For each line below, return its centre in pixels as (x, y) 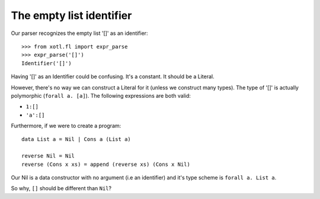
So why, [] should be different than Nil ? (61, 188)
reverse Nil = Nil (48, 156)
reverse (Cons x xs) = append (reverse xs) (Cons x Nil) (106, 164)
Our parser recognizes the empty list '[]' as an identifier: (79, 33)
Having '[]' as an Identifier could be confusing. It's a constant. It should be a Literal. (113, 76)
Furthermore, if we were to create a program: (66, 126)
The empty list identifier (71, 15)
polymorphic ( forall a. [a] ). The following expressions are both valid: (101, 95)
